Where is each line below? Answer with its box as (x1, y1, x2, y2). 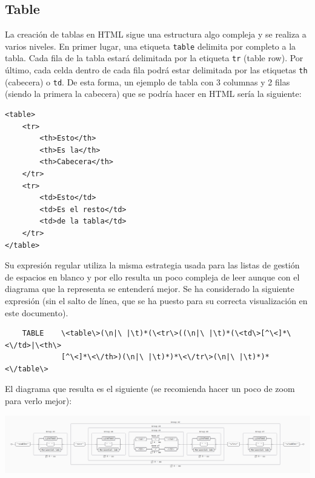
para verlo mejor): (5, 394, 72, 407)
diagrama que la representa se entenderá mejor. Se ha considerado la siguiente (5, 282, 294, 295)
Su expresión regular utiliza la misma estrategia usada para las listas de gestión (5, 259, 300, 271)
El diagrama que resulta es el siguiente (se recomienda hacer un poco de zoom (5, 382, 295, 395)
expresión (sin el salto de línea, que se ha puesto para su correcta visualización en (5, 294, 308, 307)
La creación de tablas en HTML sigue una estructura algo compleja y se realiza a (5, 28, 307, 41)
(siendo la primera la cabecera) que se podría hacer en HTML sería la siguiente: (5, 87, 302, 100)
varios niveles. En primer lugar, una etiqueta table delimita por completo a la (5, 39, 296, 52)
